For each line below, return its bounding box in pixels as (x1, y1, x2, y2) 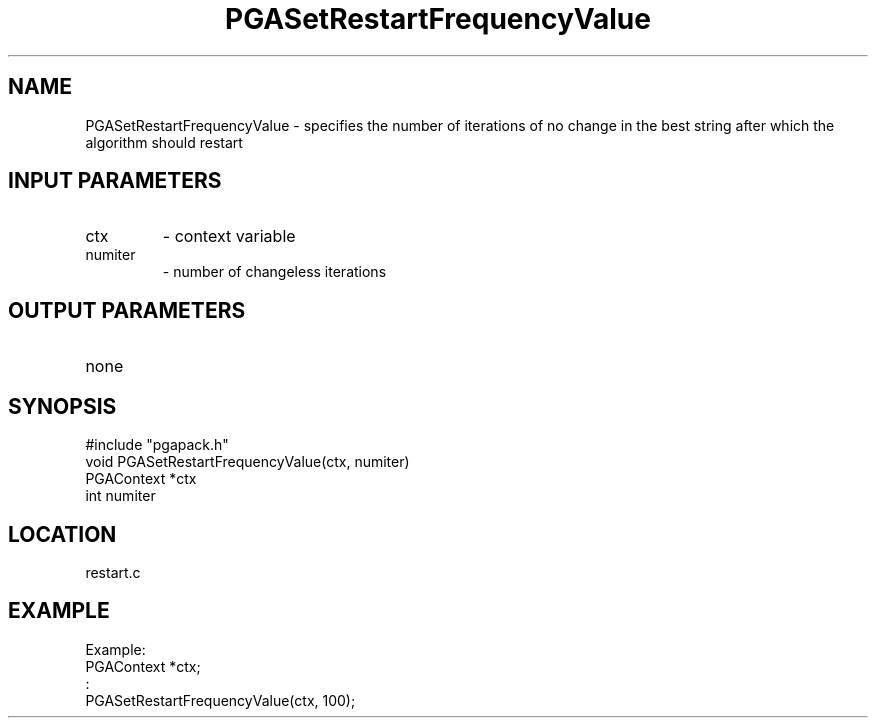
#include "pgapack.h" (85, 436, 229, 454)
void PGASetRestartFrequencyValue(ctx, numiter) (85, 453, 410, 471)
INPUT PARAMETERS (8, 168, 222, 194)
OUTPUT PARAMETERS (8, 297, 246, 323)
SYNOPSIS (8, 393, 117, 419)
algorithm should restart (85, 133, 243, 151)
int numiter (85, 487, 156, 505)
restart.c (85, 563, 141, 581)
